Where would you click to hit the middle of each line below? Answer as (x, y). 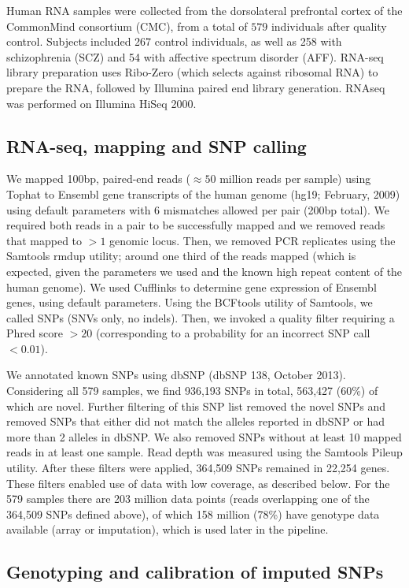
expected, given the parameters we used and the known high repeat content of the (204, 271)
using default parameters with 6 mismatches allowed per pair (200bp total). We (198, 209)
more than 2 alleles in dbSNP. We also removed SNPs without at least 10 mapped (204, 436)
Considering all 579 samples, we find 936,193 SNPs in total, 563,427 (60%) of (192, 391)
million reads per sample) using (295, 179)
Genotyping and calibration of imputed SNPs (195, 572)
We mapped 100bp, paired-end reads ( (98, 179)
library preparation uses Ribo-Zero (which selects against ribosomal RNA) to (192, 72)
